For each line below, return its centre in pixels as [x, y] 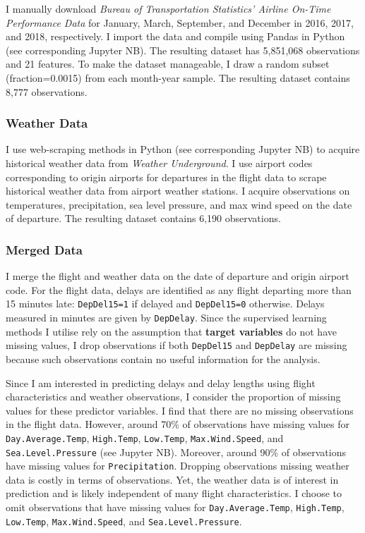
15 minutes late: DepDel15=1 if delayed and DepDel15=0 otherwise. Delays [165, 304]
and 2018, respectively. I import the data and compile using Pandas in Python [175, 36]
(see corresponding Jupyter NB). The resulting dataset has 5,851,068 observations [183, 50]
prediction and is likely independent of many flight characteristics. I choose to [174, 493]
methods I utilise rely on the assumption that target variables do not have [171, 331]
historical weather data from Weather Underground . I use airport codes [159, 163]
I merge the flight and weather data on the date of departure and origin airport [178, 276]
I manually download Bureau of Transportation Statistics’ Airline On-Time [168, 8]
